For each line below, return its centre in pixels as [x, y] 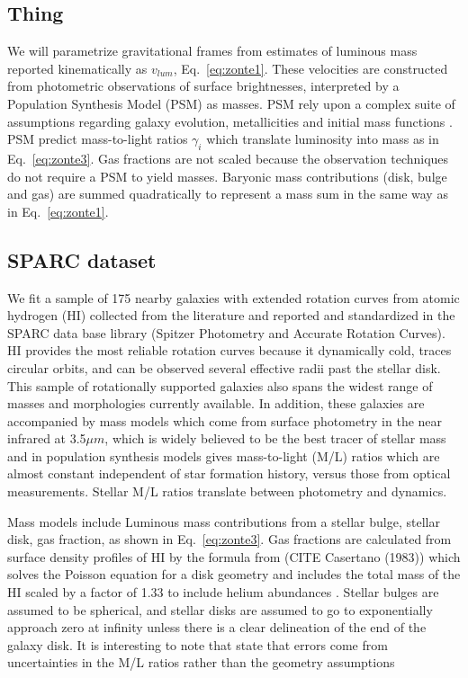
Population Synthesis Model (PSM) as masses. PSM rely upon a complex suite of [231, 103]
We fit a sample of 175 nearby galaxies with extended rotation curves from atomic [234, 297]
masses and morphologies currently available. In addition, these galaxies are [216, 403]
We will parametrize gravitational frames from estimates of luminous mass [212, 51]
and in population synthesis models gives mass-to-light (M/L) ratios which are [224, 455]
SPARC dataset [82, 259]
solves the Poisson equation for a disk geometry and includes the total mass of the [234, 574]
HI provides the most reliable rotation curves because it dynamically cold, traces [229, 350]
